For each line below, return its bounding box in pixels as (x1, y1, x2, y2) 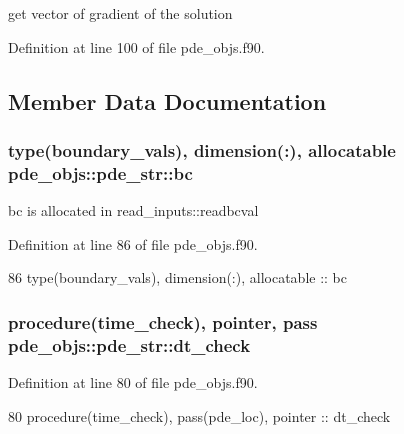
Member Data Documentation (8, 85, 327, 116)
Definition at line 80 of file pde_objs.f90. (8, 372, 258, 393)
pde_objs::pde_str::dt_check (8, 332, 251, 357)
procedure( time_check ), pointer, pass (8, 309, 318, 334)
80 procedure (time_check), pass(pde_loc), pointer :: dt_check (8, 405, 391, 426)
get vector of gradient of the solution (8, 3, 233, 23)
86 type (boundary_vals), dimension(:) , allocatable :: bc (8, 267, 348, 288)
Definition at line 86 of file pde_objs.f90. (8, 233, 258, 254)
